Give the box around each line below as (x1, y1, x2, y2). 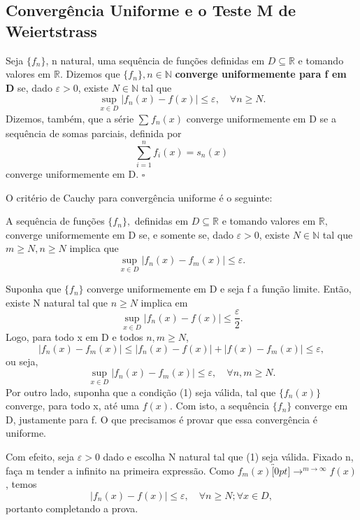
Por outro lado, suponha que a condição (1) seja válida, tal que (6, 384, 276, 399)
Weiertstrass (6, 20, 97, 41)
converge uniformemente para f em (175, 66, 347, 81)
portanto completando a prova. (6, 500, 138, 515)
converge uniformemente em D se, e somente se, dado (6, 227, 233, 241)
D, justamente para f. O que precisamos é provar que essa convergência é (6, 412, 317, 426)
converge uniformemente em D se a (186, 111, 336, 125)
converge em (294, 398, 348, 413)
